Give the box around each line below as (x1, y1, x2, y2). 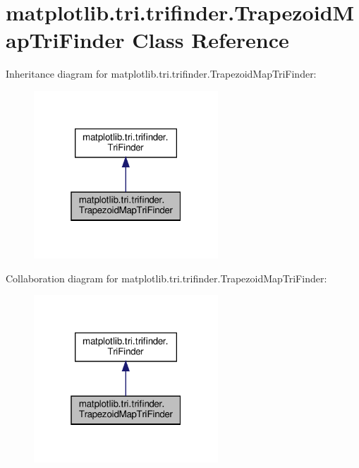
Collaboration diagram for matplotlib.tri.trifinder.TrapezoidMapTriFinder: (6, 270, 327, 285)
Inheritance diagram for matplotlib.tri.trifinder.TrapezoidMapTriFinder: (6, 66, 317, 81)
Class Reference (132, 25, 289, 54)
